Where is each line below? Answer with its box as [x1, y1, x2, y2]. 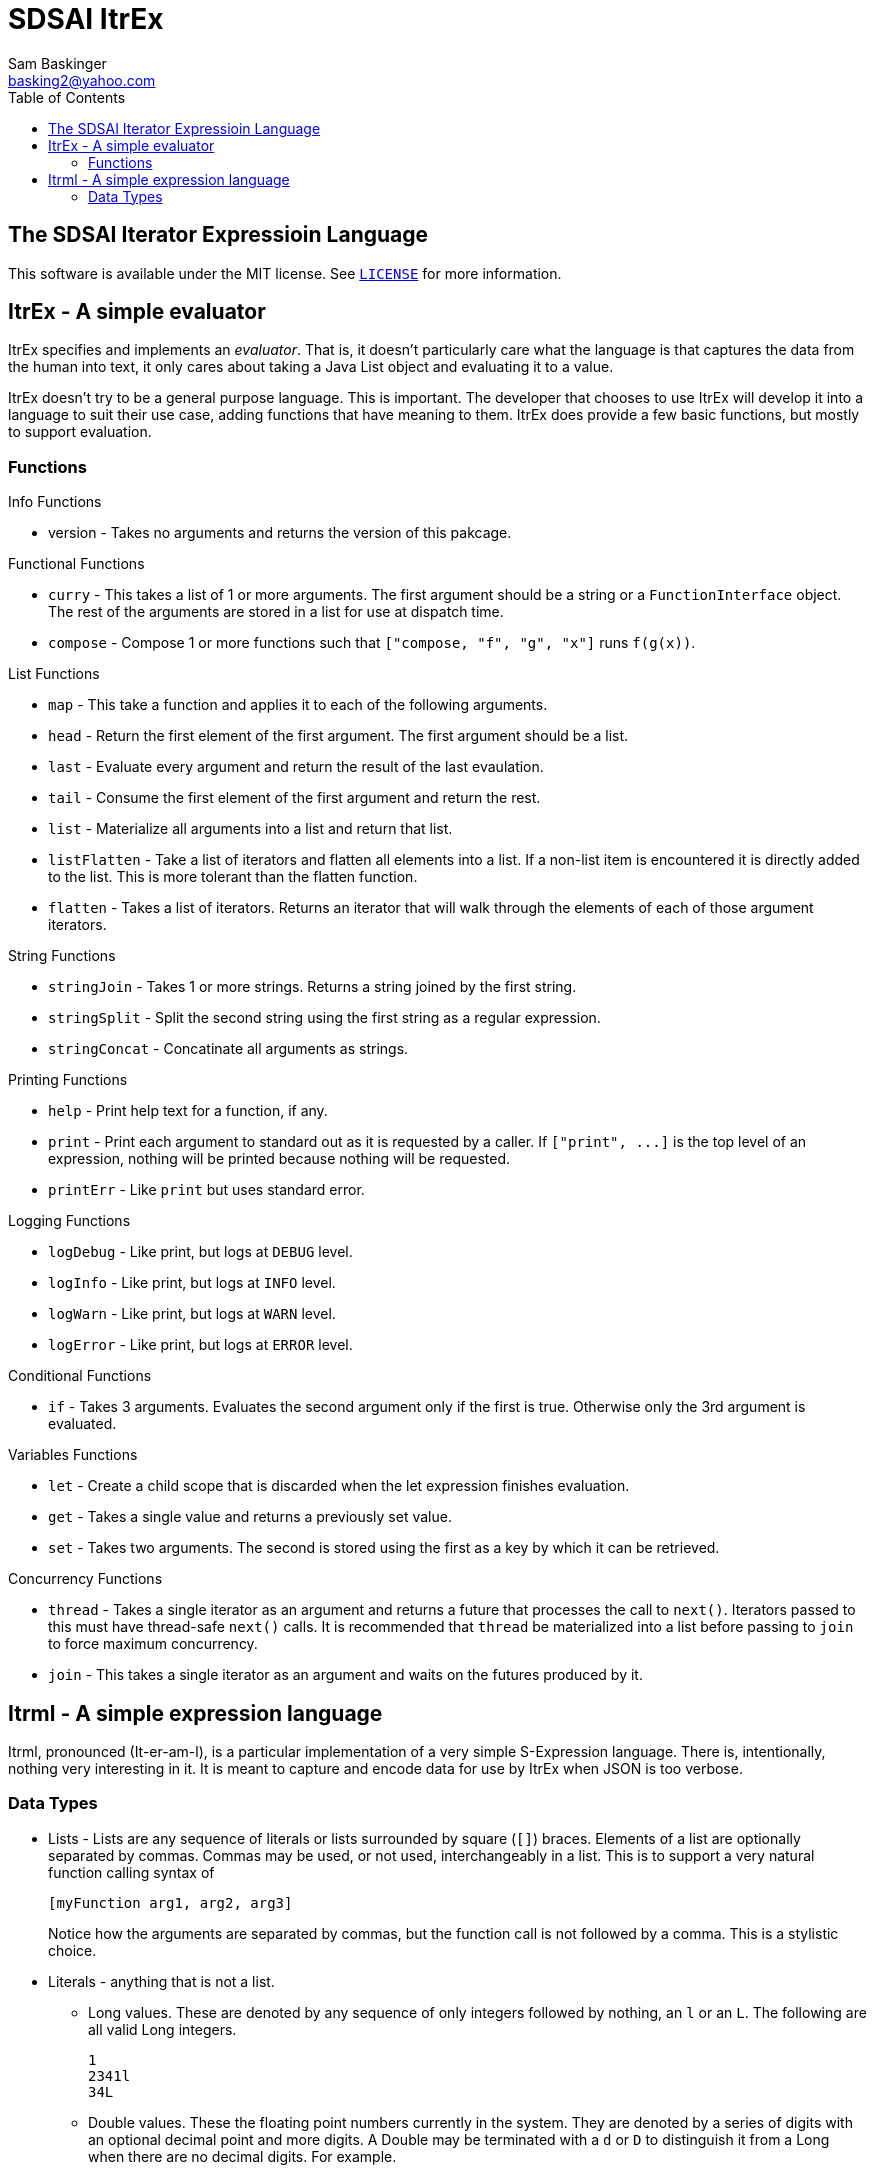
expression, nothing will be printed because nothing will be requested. [48, 1150, 511, 1168]
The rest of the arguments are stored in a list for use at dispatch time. [48, 603, 504, 621]
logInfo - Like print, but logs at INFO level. [48, 1274, 336, 1292]
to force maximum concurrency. [48, 1635, 258, 1653]
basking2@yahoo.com [8, 71, 156, 89]
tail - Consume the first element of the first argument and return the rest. [48, 789, 541, 807]
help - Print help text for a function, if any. [48, 1102, 328, 1120]
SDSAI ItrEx [8, 2, 164, 36]
